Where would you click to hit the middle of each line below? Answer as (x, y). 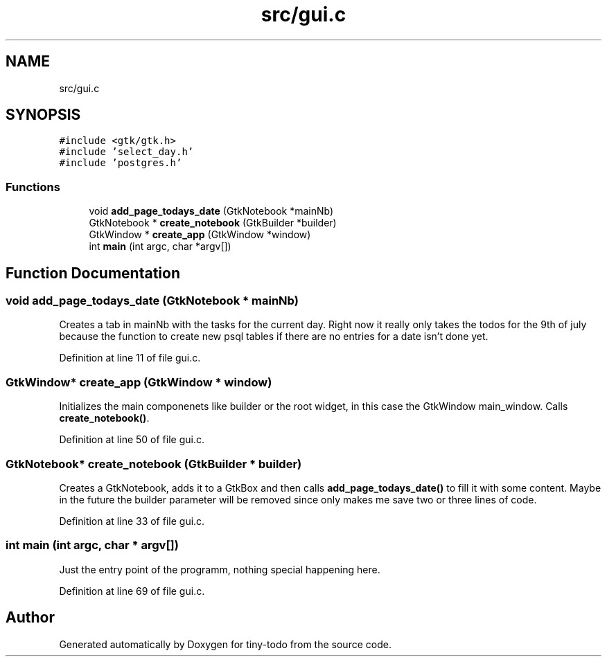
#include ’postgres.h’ (121, 163)
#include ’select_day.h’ (126, 152)
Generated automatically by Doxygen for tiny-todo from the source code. (225, 644)
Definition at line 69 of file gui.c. (132, 591)
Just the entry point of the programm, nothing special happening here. (220, 569)
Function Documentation (93, 273)
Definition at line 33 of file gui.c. (132, 521)
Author (30, 618)
